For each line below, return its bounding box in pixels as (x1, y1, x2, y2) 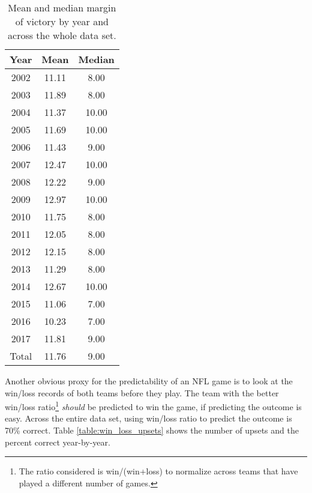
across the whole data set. (8, 28, 116, 42)
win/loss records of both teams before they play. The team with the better (5, 386, 279, 399)
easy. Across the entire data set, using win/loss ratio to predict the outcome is (5, 412, 292, 425)
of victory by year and (15, 14, 109, 28)
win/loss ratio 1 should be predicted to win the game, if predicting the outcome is (5, 399, 302, 413)
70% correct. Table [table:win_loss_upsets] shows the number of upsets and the (5, 424, 299, 437)
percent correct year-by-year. (5, 435, 110, 448)
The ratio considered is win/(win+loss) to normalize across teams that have (19, 465, 298, 477)
